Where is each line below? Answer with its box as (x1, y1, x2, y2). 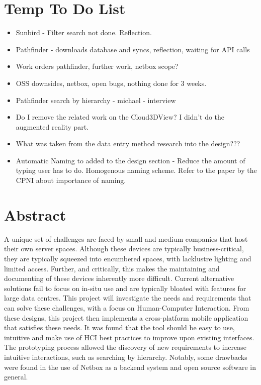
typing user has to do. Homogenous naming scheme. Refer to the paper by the (16, 165, 257, 175)
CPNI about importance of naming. (16, 175, 126, 185)
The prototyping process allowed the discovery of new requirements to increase (4, 342, 247, 352)
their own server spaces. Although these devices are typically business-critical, (4, 243, 244, 254)
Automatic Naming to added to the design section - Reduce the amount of (16, 155, 245, 165)
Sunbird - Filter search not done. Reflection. (16, 27, 152, 38)
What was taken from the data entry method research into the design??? (16, 138, 240, 149)
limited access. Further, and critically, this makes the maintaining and (4, 263, 220, 273)
